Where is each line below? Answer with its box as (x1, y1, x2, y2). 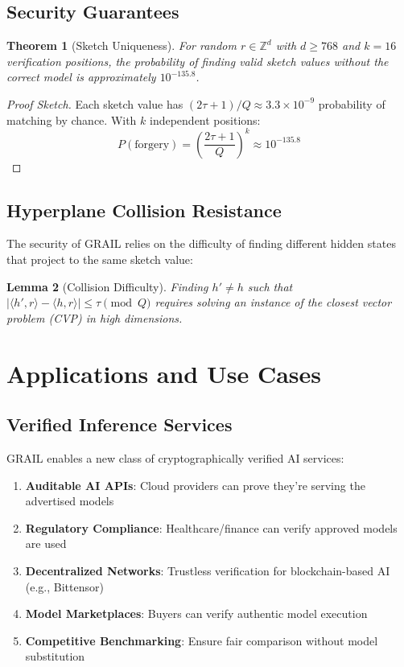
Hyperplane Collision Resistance (6, 197, 282, 222)
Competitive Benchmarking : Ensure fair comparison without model (25, 632, 378, 648)
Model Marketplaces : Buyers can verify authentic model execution (25, 605, 368, 622)
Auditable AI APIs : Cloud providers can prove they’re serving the (25, 476, 365, 493)
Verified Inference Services (6, 412, 233, 437)
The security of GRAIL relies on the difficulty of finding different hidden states (6, 235, 396, 252)
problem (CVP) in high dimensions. (6, 309, 183, 326)
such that (247, 278, 293, 294)
